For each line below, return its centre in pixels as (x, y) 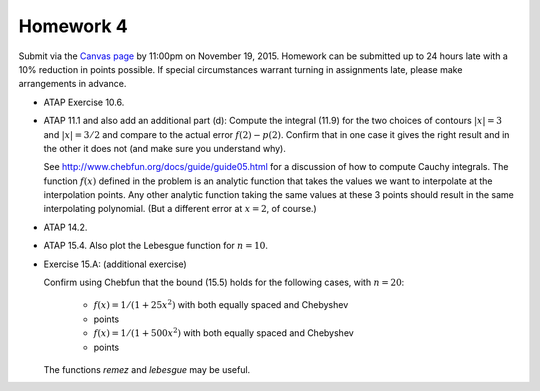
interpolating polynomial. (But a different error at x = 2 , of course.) (180, 209)
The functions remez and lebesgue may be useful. (147, 369)
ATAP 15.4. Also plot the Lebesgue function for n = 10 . (156, 246)
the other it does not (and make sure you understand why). (165, 148)
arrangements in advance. (72, 84)
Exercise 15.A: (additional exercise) (115, 264)
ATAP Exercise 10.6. (84, 102)
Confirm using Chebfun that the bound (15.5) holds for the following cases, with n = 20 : (224, 282)
